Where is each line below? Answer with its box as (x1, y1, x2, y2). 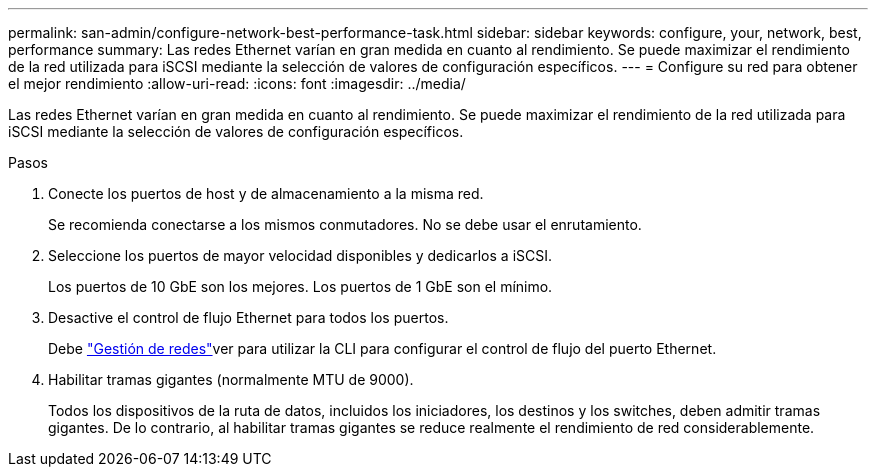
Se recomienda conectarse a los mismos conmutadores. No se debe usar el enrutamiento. (48, 216, 642, 233)
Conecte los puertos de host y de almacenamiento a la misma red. (48, 185, 484, 202)
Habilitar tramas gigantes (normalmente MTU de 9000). (48, 371, 414, 388)
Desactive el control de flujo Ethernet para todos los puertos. (48, 309, 449, 326)
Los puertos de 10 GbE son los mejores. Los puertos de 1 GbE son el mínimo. (48, 278, 553, 295)
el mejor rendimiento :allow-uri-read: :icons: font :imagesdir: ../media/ (8, 75, 466, 92)
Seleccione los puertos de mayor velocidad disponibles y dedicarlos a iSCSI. (48, 247, 552, 264)
